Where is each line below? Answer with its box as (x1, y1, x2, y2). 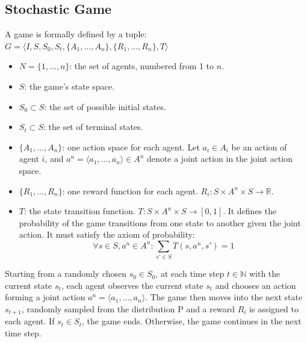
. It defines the (223, 205, 277, 217)
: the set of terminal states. (43, 120, 143, 133)
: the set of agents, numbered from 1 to (69, 60, 214, 72)
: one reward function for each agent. (62, 184, 198, 197)
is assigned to (249, 303, 299, 315)
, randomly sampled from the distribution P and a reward (21, 303, 235, 315)
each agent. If (5, 315, 55, 327)
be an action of (231, 140, 287, 153)
